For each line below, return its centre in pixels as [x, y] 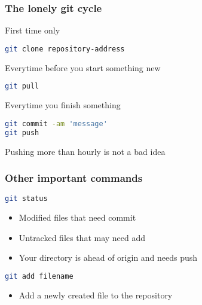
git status [26, 199]
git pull [22, 86]
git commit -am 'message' [56, 123]
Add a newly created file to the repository [96, 295]
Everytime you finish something [63, 105]
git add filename [39, 276]
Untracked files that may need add [82, 237]
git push [22, 132]
